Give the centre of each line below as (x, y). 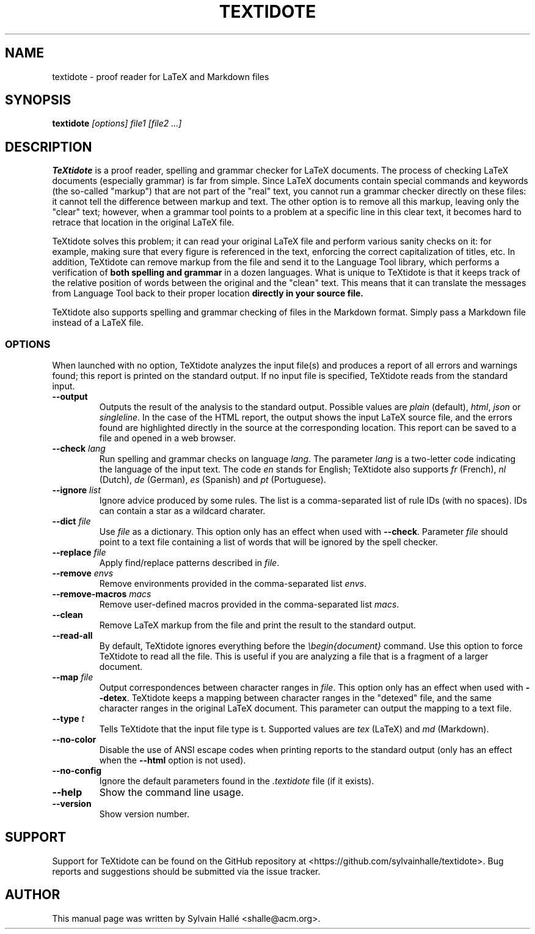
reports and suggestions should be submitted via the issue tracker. (186, 871)
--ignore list (76, 490)
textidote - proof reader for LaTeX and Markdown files (161, 76)
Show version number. (144, 814)
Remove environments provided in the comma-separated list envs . (233, 584)
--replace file (79, 553)
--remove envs (83, 573)
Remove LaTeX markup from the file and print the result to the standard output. (258, 625)
